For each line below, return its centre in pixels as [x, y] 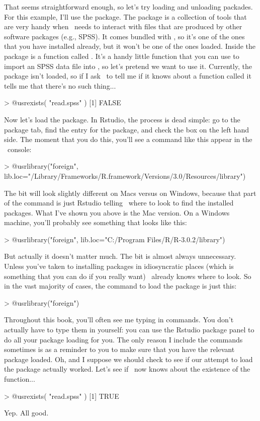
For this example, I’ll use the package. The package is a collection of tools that [125, 16]
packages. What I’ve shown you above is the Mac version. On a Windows [117, 212]
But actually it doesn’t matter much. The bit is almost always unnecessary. [120, 256]
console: [19, 149]
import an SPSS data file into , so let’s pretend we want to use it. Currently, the [128, 66]
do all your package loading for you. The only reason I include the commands [123, 339]
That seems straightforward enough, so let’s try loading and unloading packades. [128, 7]
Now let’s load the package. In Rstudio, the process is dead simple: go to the [122, 119]
